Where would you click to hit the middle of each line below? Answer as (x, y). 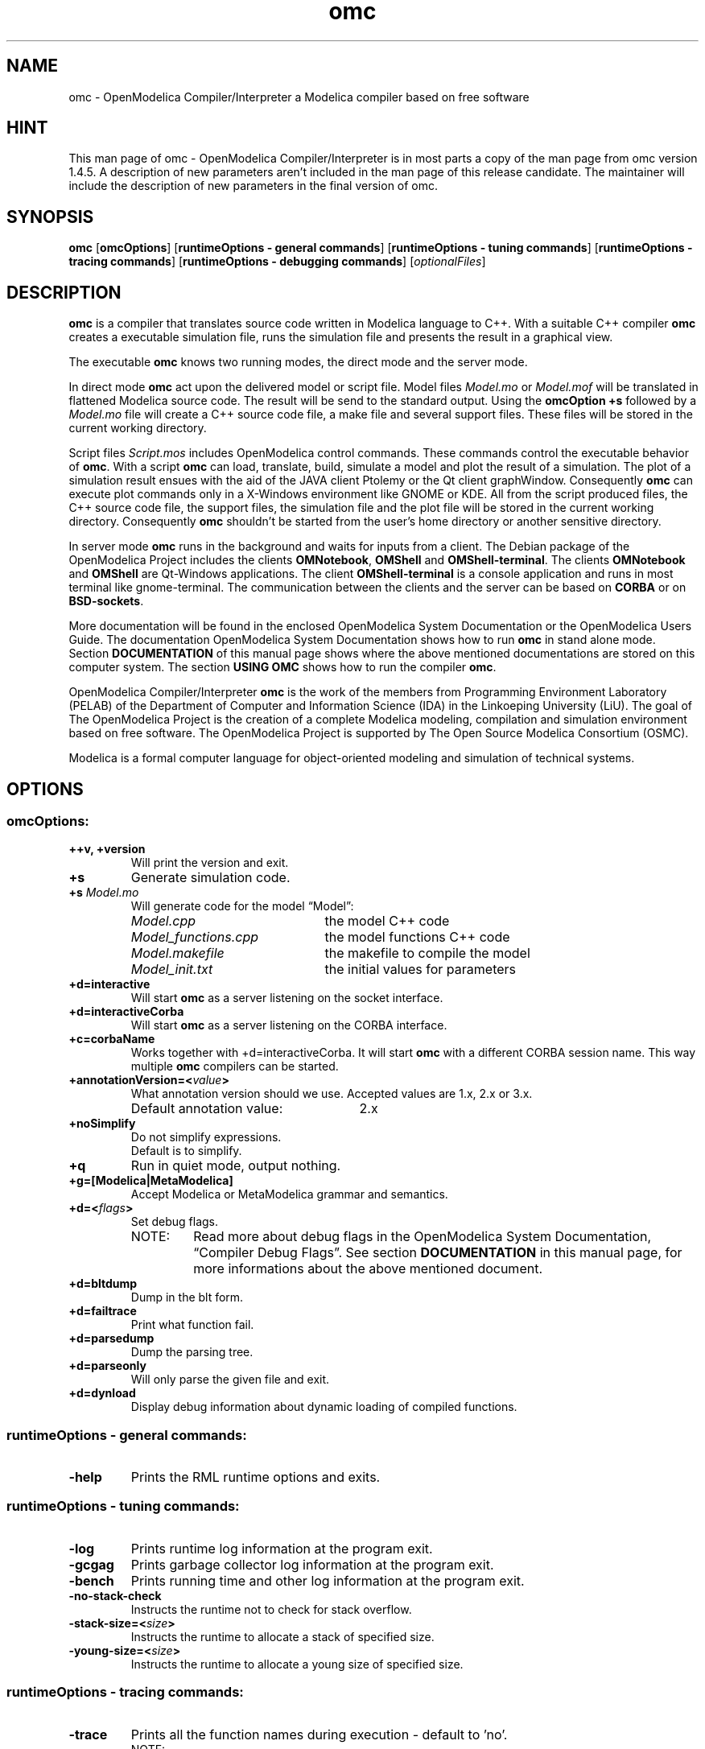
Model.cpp (163, 921)
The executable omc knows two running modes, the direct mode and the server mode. (298, 362)
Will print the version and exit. (210, 863)
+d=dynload (102, 1393)
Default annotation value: (207, 1109)
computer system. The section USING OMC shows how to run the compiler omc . (282, 667)
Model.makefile (177, 953)
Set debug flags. (175, 1222)
